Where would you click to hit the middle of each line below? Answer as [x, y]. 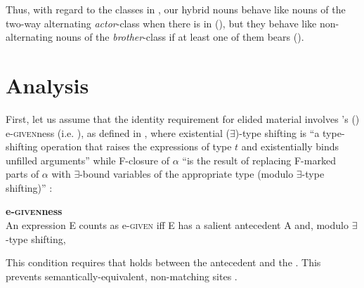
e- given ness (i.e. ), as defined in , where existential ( [118, 132]
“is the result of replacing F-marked [259, 160]
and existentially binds [290, 146]
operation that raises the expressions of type [136, 146]
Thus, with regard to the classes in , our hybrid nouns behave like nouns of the [176, 9]
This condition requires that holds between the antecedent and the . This [163, 262]
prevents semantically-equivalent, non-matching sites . [122, 276]
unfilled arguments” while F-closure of [87, 160]
